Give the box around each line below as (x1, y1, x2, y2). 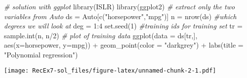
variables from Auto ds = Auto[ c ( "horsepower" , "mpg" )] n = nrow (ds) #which (4, 11, 237, 21)
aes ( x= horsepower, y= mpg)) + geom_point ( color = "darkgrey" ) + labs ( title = (4, 40, 244, 50)
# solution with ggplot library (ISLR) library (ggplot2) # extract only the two (4, 1, 235, 11)
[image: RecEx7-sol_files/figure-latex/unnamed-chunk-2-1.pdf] (4, 67, 216, 74)
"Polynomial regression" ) (4, 49, 78, 59)
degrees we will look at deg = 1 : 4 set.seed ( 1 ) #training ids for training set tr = (4, 21, 243, 31)
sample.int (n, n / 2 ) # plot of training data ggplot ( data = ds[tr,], (4, 30, 198, 40)
